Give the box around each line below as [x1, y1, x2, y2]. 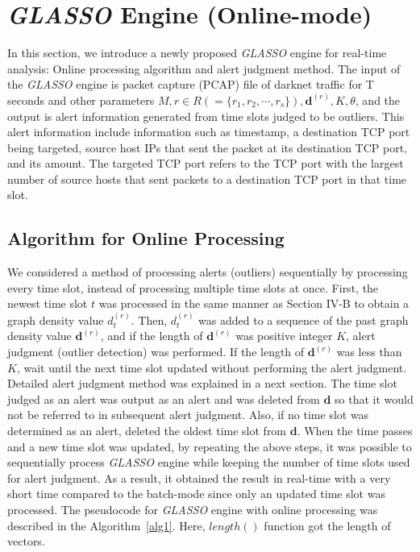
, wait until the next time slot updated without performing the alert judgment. [16, 359, 407, 376]
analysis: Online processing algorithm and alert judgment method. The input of [7, 60, 401, 77]
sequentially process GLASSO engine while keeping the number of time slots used [7, 454, 410, 471]
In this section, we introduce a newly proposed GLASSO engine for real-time [7, 44, 387, 61]
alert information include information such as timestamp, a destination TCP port [7, 123, 410, 140]
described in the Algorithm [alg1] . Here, [7, 517, 206, 533]
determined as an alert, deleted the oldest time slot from [7, 422, 287, 439]
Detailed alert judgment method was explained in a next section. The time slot [7, 375, 397, 392]
